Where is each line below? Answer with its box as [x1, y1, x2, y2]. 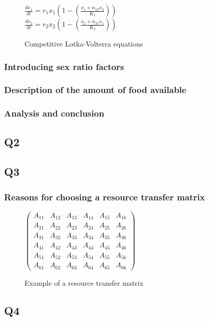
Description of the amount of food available [4, 83, 187, 96]
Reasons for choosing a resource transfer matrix [4, 190, 205, 203]
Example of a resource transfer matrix [24, 277, 144, 288]
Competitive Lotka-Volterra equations [24, 38, 143, 49]
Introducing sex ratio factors [4, 60, 124, 73]
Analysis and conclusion [4, 107, 104, 120]
